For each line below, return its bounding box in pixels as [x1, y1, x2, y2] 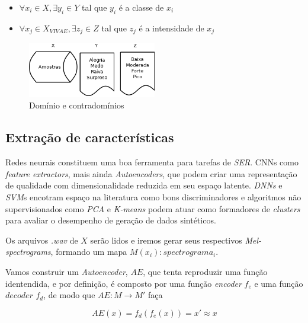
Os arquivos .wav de [5, 234, 78, 246]
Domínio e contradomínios [29, 99, 124, 111]
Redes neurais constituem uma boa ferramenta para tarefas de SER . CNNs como [5, 156, 299, 168]
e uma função [254, 277, 303, 289]
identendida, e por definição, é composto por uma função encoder [5, 277, 242, 289]
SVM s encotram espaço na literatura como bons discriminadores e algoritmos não [5, 191, 301, 203]
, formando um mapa [50, 245, 127, 258]
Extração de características [5, 128, 174, 146]
